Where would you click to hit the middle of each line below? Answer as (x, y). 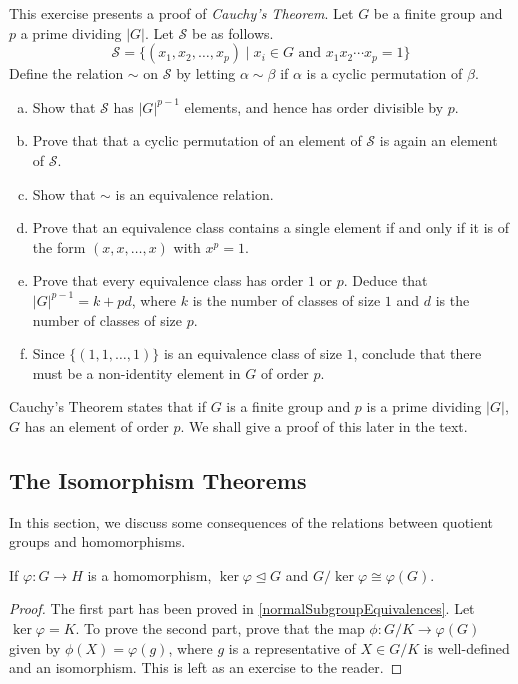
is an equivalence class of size (252, 353)
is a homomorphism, (149, 574)
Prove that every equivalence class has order (168, 280)
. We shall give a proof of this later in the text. (324, 425)
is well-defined (466, 647)
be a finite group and (438, 13)
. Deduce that (385, 280)
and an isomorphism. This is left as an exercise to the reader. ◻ (206, 667)
